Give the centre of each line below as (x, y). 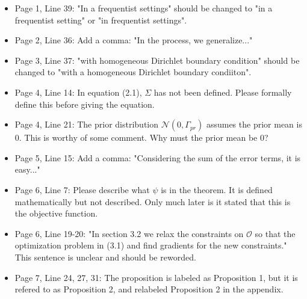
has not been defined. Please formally (223, 92)
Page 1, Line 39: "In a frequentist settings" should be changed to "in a (144, 8)
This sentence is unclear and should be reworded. (105, 257)
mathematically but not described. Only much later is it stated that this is (153, 201)
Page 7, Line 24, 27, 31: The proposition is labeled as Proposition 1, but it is (156, 277)
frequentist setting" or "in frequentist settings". (101, 20)
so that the (275, 233)
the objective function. (56, 213)
